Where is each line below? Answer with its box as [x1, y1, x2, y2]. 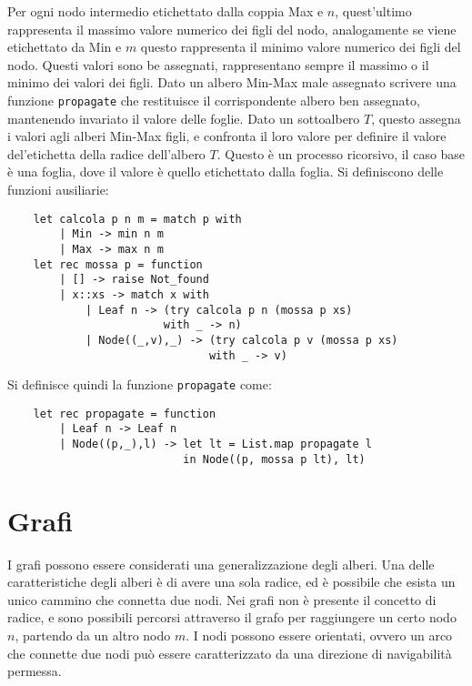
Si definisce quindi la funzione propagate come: [7, 375, 272, 394]
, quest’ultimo [335, 2, 412, 20]
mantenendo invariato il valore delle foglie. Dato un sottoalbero [7, 108, 360, 127]
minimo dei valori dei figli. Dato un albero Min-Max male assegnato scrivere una [7, 73, 457, 92]
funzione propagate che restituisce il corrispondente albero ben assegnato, [7, 90, 420, 109]
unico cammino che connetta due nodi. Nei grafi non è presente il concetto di [7, 590, 437, 609]
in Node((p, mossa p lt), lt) [183, 452, 366, 466]
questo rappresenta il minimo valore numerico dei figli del [140, 37, 461, 56]
